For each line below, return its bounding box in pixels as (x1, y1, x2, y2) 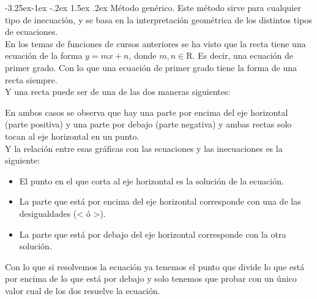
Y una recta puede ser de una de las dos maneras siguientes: (5, 85, 231, 98)
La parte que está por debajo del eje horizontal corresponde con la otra (19, 227, 286, 240)
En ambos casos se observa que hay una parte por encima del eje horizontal (5, 105, 288, 118)
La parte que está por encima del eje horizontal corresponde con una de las (19, 195, 301, 208)
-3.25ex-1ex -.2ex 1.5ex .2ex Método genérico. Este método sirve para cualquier (5, 1, 301, 13)
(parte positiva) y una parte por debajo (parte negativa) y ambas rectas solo (5, 118, 292, 131)
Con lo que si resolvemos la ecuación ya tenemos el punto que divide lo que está (5, 260, 305, 273)
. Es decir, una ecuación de (192, 49, 294, 62)
